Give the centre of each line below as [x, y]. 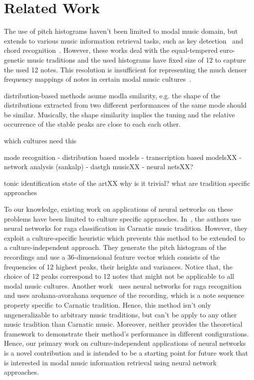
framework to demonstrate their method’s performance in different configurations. [127, 333]
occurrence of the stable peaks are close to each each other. [92, 124]
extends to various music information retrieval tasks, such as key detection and [124, 40]
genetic [14, 59]
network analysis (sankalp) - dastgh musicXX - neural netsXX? [99, 167]
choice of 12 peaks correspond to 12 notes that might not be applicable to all [119, 276]
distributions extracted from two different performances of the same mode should [125, 105]
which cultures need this [40, 141]
